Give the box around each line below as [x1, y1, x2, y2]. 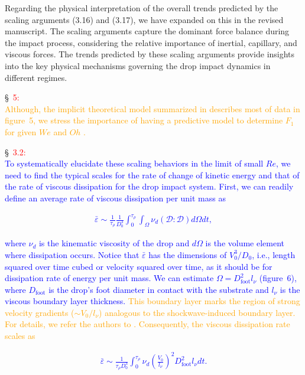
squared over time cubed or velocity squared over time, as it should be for [5, 260, 272, 272]
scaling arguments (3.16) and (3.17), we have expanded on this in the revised [5, 13, 284, 25]
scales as [5, 330, 35, 342]
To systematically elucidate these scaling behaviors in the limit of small [5, 157, 264, 169]
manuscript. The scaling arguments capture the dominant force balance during [5, 25, 290, 37]
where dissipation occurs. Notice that [5, 248, 139, 260]
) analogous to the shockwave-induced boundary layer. [99, 306, 296, 318]
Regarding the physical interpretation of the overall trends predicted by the [5, 2, 278, 14]
